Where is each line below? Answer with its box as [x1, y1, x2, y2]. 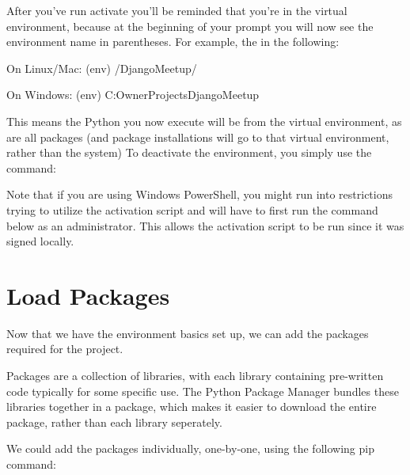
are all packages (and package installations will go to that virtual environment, [6, 128, 389, 145]
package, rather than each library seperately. [6, 413, 222, 430]
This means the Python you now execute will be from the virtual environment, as [6, 112, 402, 129]
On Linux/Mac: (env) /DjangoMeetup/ [6, 59, 197, 76]
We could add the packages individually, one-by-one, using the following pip [6, 440, 374, 457]
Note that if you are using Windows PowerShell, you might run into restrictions [6, 186, 393, 203]
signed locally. [6, 233, 74, 249]
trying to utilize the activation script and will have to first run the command [6, 201, 378, 218]
